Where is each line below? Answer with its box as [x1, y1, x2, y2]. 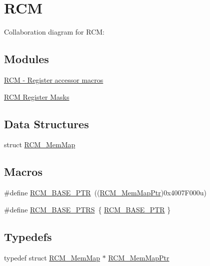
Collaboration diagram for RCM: [4, 27, 105, 37]
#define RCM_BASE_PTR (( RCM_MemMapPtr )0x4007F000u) [4, 187, 206, 198]
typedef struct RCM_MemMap [4, 252, 100, 262]
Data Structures [4, 116, 89, 131]
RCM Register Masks [4, 91, 69, 102]
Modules [4, 51, 49, 67]
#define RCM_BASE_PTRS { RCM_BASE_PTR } [4, 204, 171, 214]
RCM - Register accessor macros [4, 74, 103, 85]
